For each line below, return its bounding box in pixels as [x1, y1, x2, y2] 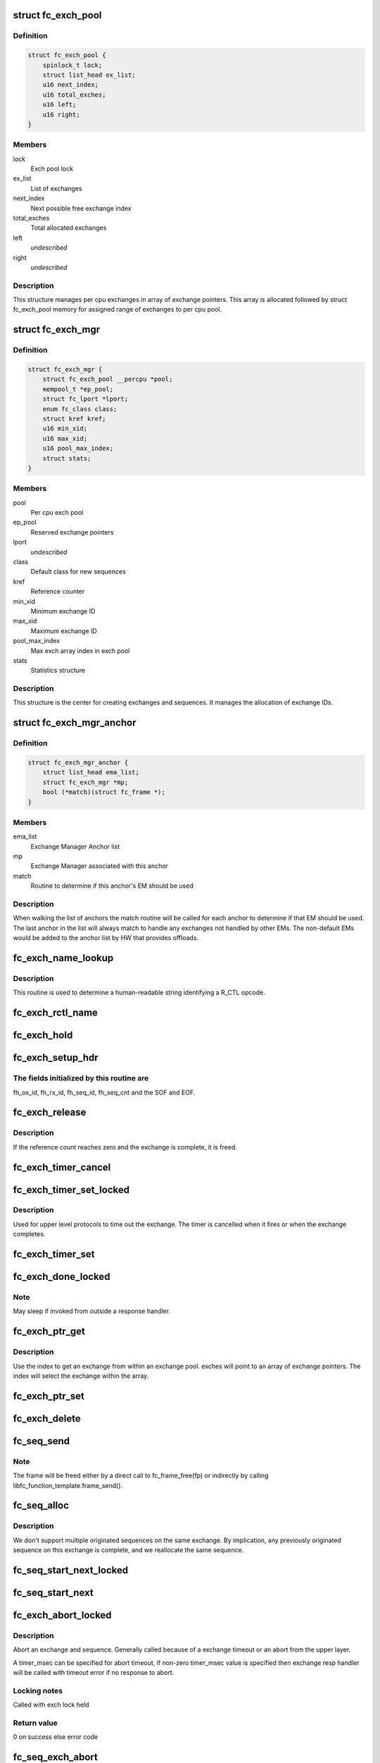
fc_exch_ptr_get [13, 1326, 86, 1338]
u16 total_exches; [42, 90, 106, 99]
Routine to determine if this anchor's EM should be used [30, 882, 194, 890]
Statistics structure [30, 666, 86, 675]
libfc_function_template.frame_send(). [13, 1481, 123, 1489]
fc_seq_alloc [13, 1499, 70, 1512]
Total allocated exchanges [30, 224, 107, 232]
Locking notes [13, 1685, 63, 1695]
